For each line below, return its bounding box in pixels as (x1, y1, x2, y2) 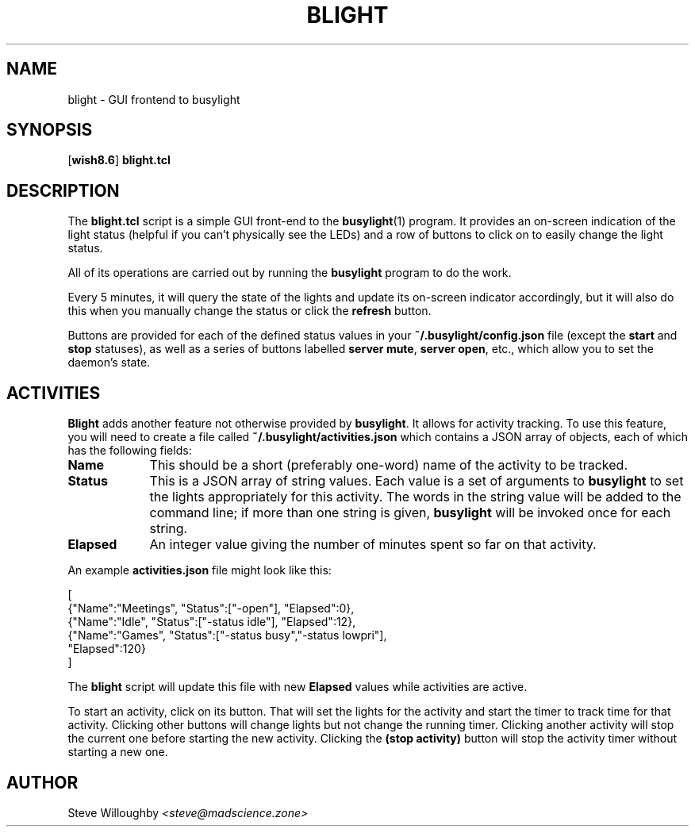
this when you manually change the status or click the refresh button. (67, 304, 432, 318)
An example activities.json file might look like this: (67, 563, 332, 578)
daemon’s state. (67, 355, 151, 370)
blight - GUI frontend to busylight (67, 92, 240, 106)
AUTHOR (6, 772, 79, 793)
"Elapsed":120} (67, 642, 146, 656)
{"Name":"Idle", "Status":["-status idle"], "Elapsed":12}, (67, 615, 356, 629)
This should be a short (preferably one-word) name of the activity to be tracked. (149, 457, 628, 474)
